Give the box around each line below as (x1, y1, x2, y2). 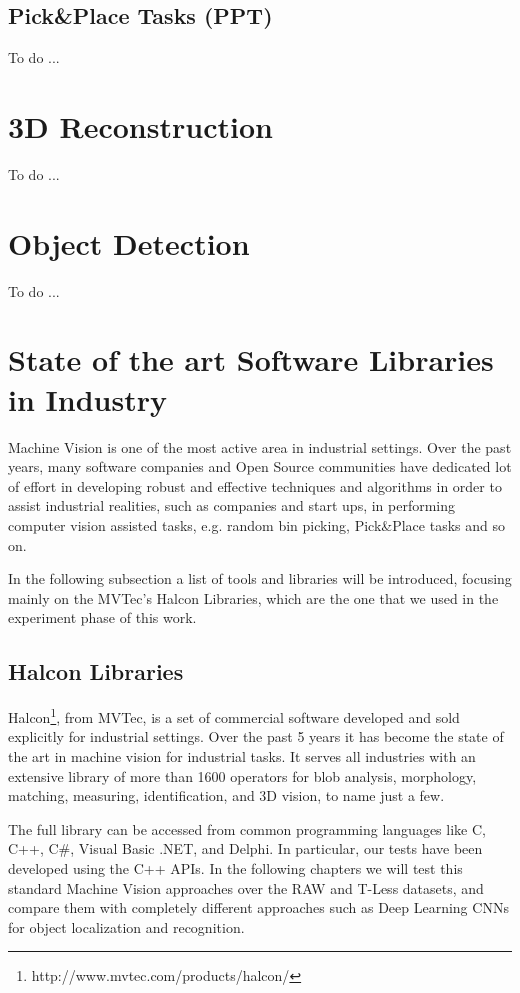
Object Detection (8, 222, 250, 263)
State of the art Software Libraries (8, 339, 494, 380)
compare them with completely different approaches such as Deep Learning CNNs (8, 897, 509, 918)
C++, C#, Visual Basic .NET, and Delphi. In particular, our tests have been (8, 838, 483, 859)
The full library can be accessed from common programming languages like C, (8, 818, 486, 839)
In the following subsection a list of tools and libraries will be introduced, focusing (8, 568, 512, 589)
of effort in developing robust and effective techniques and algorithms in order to (8, 475, 502, 496)
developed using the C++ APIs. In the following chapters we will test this (8, 857, 463, 878)
